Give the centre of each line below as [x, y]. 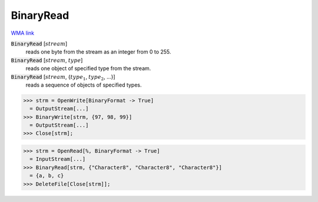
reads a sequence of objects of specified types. [84, 85]
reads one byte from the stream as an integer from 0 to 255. [98, 52]
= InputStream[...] [58, 159]
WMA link [23, 33]
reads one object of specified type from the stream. [88, 68]
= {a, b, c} [47, 176]
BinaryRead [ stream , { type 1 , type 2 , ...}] [63, 77]
